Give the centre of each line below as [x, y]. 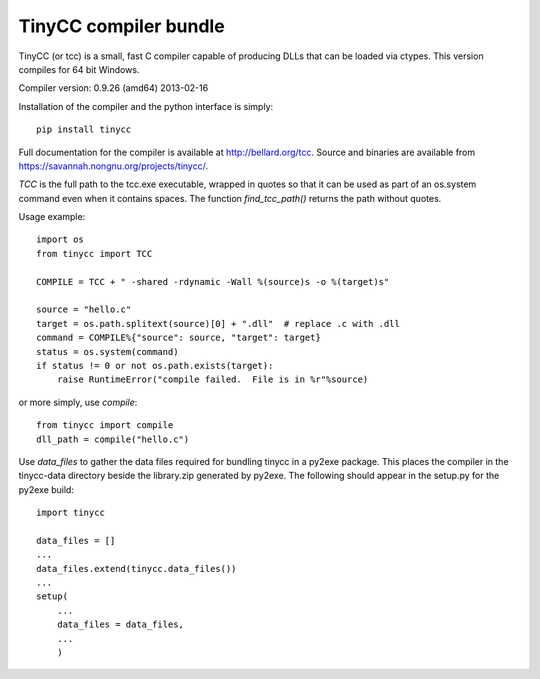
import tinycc [70, 513]
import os [60, 239]
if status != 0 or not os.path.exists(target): [155, 365]
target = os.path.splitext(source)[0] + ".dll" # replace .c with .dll [218, 323]
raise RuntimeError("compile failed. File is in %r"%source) [212, 379]
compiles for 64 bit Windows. [79, 69]
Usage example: [52, 217]
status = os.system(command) [107, 351]
